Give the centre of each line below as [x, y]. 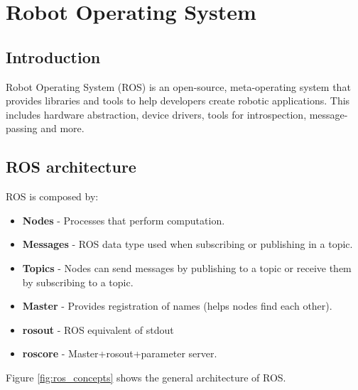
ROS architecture [71, 167]
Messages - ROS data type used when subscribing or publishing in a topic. [188, 244]
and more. [63, 128]
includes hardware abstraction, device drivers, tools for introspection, [156, 114]
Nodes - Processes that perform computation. [124, 220]
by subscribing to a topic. [78, 282]
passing [22, 128]
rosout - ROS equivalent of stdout [98, 329]
